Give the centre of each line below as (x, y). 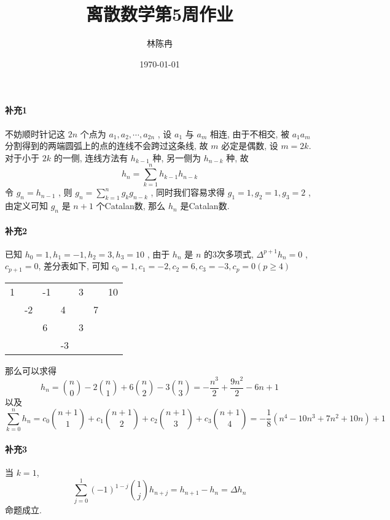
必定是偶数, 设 (250, 146)
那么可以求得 (31, 370)
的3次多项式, (229, 254)
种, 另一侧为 (177, 157)
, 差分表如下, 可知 (74, 266)
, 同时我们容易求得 (188, 192)
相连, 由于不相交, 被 (250, 133)
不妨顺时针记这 (35, 133)
